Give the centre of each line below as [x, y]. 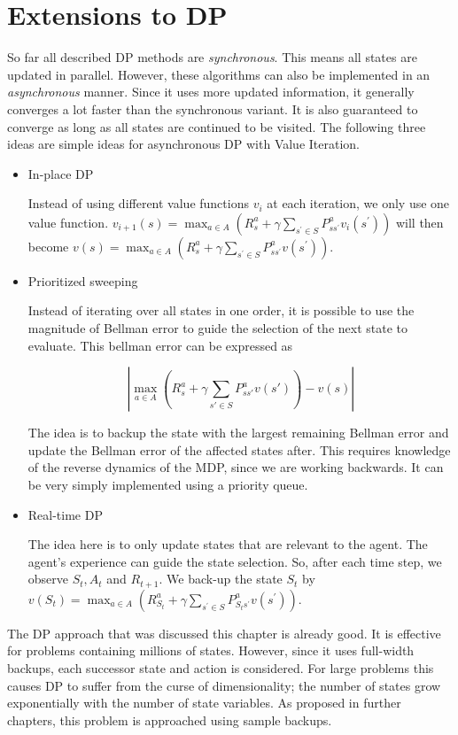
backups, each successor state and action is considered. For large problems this [221, 668]
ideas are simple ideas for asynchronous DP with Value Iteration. [183, 144]
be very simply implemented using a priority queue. [168, 485]
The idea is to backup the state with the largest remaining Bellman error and [238, 433]
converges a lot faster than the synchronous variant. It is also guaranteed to [213, 108]
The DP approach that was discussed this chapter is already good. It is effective [224, 633]
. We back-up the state [221, 579]
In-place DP [61, 173]
